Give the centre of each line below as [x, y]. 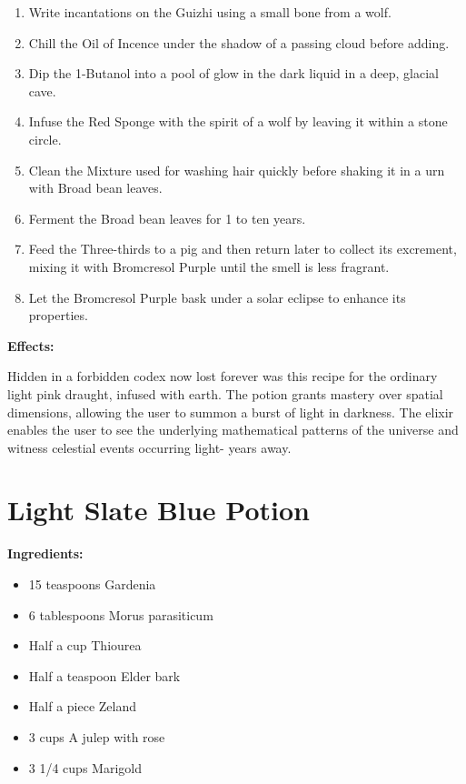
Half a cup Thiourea [85, 645]
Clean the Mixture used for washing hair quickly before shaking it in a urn [237, 170]
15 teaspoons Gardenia [92, 584]
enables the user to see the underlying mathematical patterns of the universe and [233, 430]
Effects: [31, 345]
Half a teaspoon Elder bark [104, 675]
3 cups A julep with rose [97, 736]
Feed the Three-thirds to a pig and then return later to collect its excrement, [243, 249]
